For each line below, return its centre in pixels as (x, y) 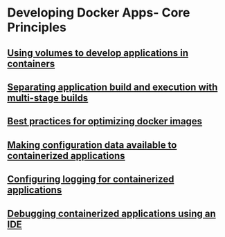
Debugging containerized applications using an (111, 213)
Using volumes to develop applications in (98, 53)
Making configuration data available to (92, 145)
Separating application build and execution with (112, 87)
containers (31, 64)
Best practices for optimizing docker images (105, 121)
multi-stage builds (48, 98)
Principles (37, 27)
